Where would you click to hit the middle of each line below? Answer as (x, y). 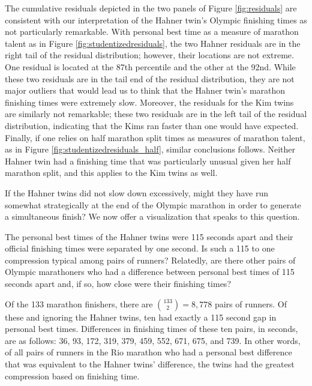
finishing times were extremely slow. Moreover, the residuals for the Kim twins (149, 102)
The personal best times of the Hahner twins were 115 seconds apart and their (149, 236)
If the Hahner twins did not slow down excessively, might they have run (137, 192)
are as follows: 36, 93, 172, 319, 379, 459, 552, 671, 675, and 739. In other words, (153, 340)
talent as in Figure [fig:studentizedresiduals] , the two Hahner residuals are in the (153, 43)
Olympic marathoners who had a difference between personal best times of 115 (150, 272)
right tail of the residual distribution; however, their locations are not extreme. (149, 55)
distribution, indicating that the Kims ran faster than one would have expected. (152, 125)
